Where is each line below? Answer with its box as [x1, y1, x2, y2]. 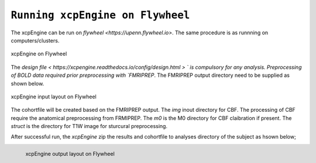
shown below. [11, 80, 44, 87]
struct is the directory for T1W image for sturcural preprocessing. [11, 123, 168, 130]
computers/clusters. [11, 37, 60, 44]
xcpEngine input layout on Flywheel [11, 93, 97, 100]
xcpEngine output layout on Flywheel [25, 150, 115, 157]
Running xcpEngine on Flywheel [11, 9, 190, 22]
